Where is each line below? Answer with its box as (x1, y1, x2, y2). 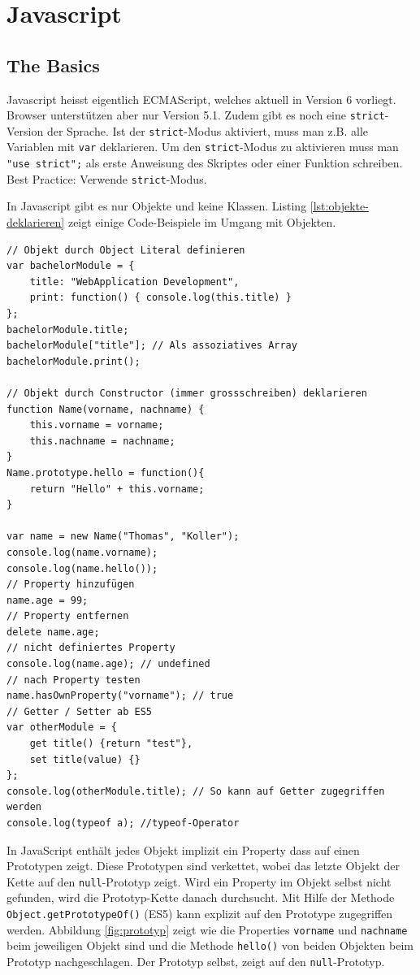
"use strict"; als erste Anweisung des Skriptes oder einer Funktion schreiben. (6, 154, 403, 171)
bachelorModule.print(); (6, 355, 141, 367)
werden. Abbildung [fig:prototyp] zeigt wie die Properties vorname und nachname (6, 921, 408, 938)
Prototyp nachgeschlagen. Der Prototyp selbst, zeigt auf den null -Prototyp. (6, 953, 385, 970)
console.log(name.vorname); (6, 546, 158, 558)
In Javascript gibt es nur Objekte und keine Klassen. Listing (6, 197, 307, 214)
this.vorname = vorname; (29, 419, 164, 431)
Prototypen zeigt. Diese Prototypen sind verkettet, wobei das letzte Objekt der (6, 857, 400, 874)
